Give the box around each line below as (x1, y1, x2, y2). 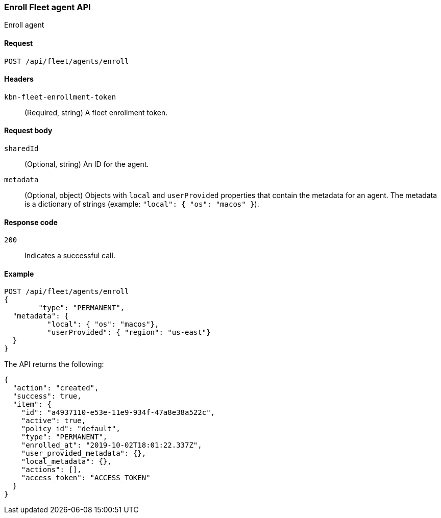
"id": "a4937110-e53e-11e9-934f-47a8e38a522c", (21, 408, 215, 417)
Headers (4, 75, 34, 84)
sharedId (4, 144, 39, 153)
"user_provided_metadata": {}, (21, 449, 146, 458)
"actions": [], (21, 465, 82, 474)
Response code (4, 217, 58, 227)
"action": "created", (12, 384, 99, 392)
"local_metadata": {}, (21, 457, 112, 466)
